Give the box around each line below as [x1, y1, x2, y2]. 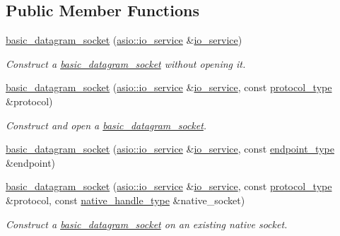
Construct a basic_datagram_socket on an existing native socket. [6, 216, 288, 231]
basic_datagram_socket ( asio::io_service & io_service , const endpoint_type [6, 141, 334, 156]
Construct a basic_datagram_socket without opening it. [6, 56, 246, 71]
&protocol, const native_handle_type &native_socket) [6, 192, 245, 207]
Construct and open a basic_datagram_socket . [6, 117, 207, 132]
